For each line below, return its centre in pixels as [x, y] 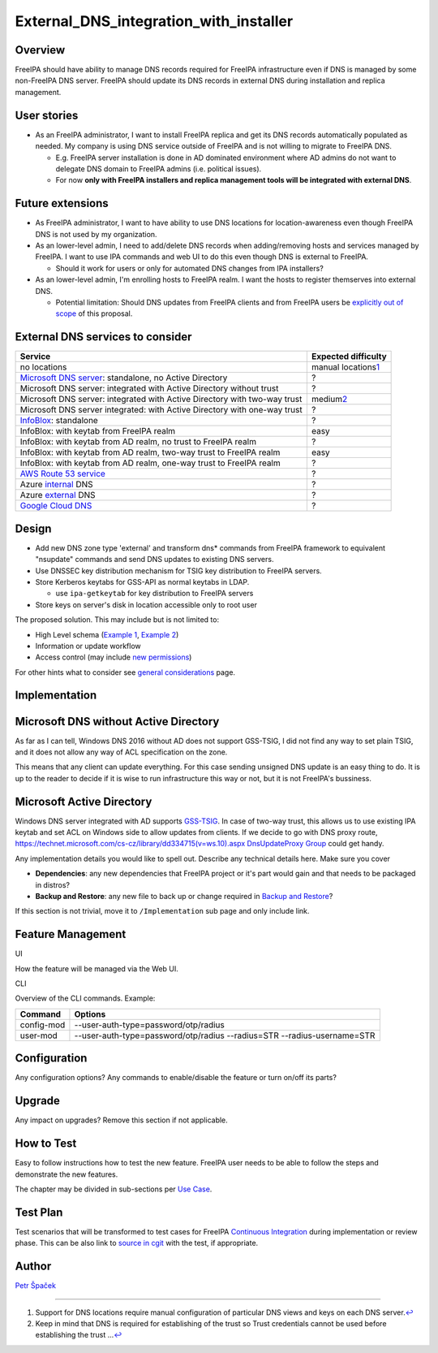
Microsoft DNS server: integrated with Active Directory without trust [149, 388]
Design [33, 528]
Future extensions [62, 203]
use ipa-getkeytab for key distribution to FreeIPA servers [155, 594]
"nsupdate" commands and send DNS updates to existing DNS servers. [155, 560]
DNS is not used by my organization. [96, 234]
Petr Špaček [36, 1286]
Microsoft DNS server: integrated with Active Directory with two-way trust [161, 400]
